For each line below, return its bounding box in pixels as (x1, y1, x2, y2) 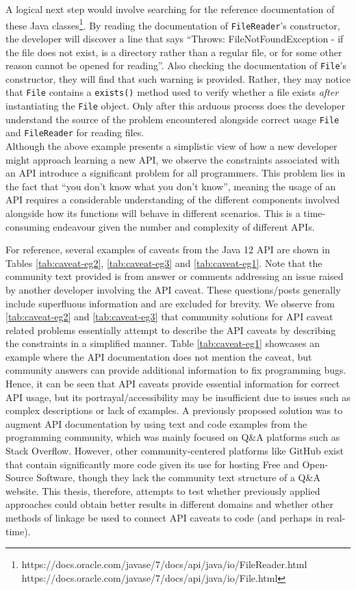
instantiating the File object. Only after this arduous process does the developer (5, 99, 345, 112)
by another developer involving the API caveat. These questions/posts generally (5, 282, 341, 296)
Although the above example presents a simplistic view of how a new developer (5, 138, 338, 153)
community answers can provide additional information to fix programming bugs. (5, 363, 346, 377)
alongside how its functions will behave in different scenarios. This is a (5, 205, 301, 220)
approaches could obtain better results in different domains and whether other (5, 497, 333, 511)
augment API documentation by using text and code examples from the (5, 416, 307, 431)
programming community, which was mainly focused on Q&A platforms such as (5, 430, 340, 444)
